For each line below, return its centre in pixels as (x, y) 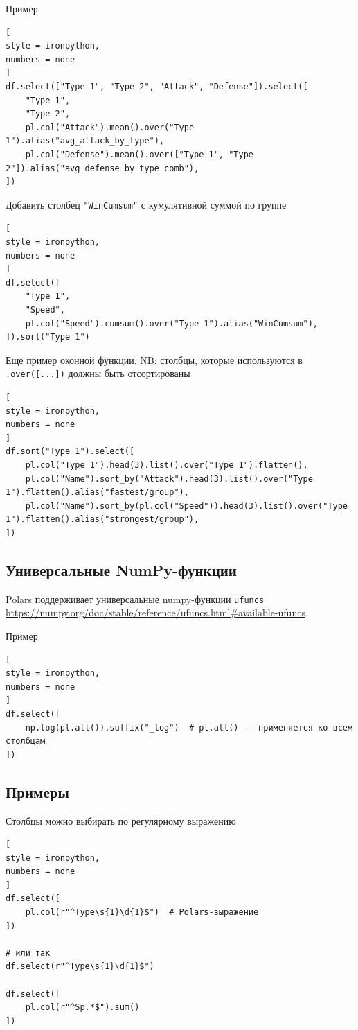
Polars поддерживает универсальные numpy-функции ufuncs (135, 599)
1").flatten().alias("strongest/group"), (102, 520)
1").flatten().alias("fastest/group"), (97, 492)
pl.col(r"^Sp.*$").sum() (82, 1007)
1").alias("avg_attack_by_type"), (85, 141)
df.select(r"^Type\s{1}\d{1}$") (80, 967)
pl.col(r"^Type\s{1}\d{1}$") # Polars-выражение (142, 913)
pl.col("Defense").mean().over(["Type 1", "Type (139, 154)
